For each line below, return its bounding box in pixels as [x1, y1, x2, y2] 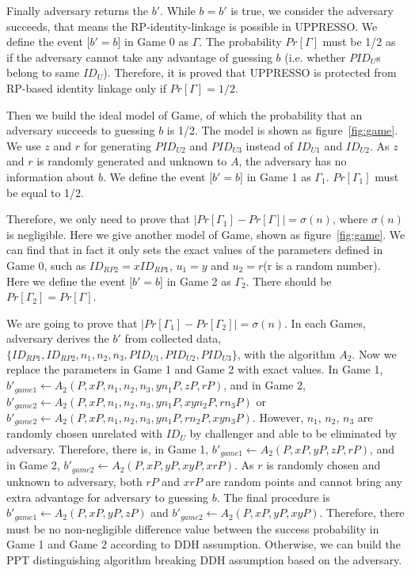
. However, [252, 408, 304, 425]
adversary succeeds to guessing [6, 122, 155, 139]
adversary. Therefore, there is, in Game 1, [6, 441, 209, 457]
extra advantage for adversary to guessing [6, 488, 209, 505]
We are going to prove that [6, 314, 138, 331]
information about [6, 168, 95, 184]
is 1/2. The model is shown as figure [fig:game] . [166, 122, 398, 139]
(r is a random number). [263, 256, 381, 273]
